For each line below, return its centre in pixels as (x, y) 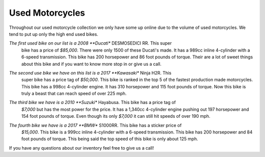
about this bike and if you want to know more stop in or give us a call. (91, 64)
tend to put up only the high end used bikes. (53, 34)
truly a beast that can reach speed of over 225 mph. (74, 94)
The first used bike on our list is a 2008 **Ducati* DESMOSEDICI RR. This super (90, 43)
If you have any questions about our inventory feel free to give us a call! (81, 148)
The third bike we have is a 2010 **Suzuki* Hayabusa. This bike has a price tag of (93, 103)
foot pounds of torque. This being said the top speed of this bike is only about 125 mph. (110, 139)
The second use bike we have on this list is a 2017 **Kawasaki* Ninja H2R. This (90, 73)
